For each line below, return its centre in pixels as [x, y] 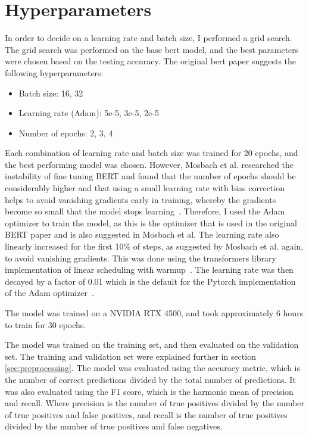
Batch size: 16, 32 [51, 93]
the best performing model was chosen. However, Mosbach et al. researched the [149, 164]
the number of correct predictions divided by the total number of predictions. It [150, 379]
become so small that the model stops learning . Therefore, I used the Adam [145, 211]
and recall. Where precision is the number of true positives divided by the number [155, 403]
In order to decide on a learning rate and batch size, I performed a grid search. [149, 38]
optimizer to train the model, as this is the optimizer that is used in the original [151, 222]
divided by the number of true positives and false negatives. [114, 426]
